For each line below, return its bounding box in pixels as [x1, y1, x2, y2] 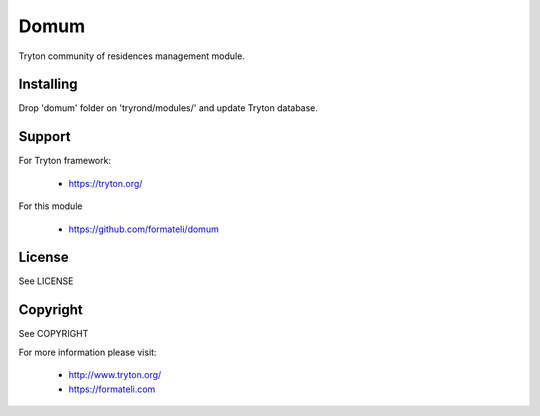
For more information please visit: [18, 346, 157, 358]
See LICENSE [18, 275, 74, 287]
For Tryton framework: [18, 155, 112, 167]
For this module [18, 200, 83, 212]
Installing [18, 76, 79, 93]
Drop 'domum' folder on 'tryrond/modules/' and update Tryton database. [18, 102, 319, 114]
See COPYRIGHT [18, 328, 89, 340]
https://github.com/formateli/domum [68, 223, 219, 235]
